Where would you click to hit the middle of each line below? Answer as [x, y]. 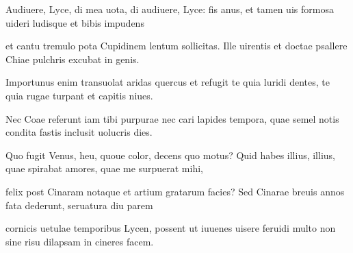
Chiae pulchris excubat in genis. [73, 59]
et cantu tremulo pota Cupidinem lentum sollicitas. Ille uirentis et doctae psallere [176, 46]
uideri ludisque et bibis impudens [75, 22]
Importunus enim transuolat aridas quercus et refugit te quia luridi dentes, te [168, 82]
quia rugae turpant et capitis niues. [79, 95]
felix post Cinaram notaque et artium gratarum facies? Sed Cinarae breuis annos [175, 191]
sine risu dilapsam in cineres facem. [80, 241]
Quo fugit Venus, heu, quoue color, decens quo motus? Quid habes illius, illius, [170, 155]
